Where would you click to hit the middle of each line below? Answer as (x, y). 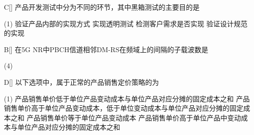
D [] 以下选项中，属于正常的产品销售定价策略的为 (82, 82)
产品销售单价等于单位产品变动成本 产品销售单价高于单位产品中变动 (134, 117)
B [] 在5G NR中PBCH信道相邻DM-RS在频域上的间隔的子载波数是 (106, 49)
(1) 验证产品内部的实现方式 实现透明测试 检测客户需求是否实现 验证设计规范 (126, 23)
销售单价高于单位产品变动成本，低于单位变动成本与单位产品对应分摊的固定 (124, 108)
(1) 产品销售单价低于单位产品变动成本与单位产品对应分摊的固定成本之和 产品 (127, 98)
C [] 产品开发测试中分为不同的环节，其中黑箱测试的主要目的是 (102, 7)
